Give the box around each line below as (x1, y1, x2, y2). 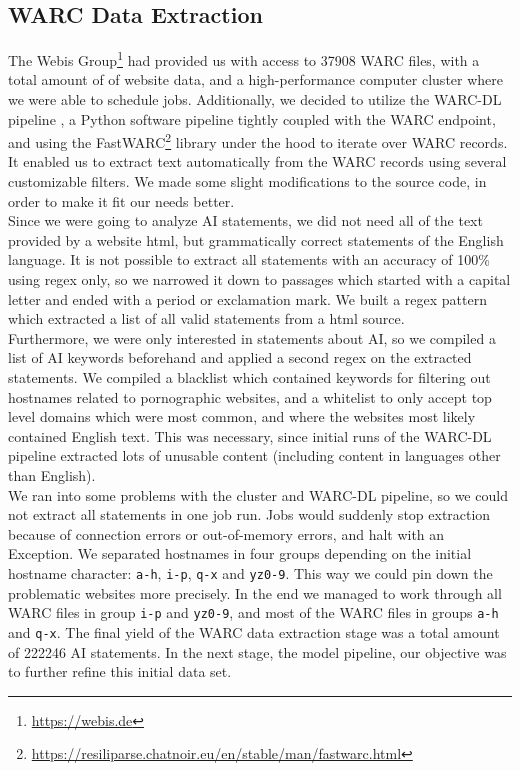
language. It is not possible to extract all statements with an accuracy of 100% (8, 249, 490, 270)
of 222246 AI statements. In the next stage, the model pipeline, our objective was (8, 641, 507, 662)
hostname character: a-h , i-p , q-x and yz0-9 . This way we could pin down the (8, 562, 493, 583)
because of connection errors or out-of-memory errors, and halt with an (8, 523, 445, 544)
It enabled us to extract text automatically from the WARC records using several (8, 151, 507, 172)
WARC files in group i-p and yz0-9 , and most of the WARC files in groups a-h (8, 602, 499, 623)
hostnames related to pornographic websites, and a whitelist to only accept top (8, 386, 492, 407)
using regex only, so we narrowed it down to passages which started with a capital (8, 269, 511, 290)
